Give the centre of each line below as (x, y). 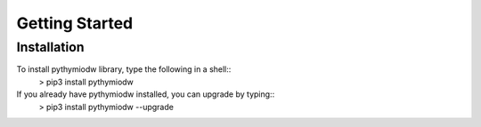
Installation (50, 47)
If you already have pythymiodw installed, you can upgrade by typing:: (146, 94)
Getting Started (75, 23)
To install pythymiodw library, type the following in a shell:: (124, 69)
